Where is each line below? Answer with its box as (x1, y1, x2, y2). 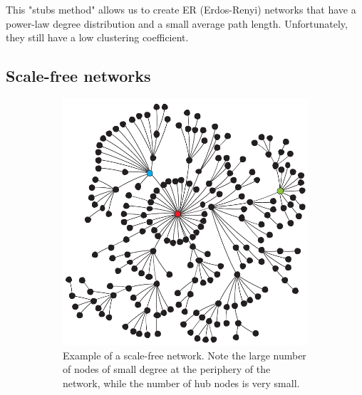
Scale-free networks (6, 65, 151, 87)
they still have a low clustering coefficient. (6, 30, 189, 45)
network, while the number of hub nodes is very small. (63, 375, 300, 390)
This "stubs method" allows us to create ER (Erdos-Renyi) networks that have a (6, 2, 356, 16)
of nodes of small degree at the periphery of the (63, 362, 271, 376)
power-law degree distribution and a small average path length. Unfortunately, (6, 16, 348, 31)
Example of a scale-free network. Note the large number (63, 347, 306, 362)
